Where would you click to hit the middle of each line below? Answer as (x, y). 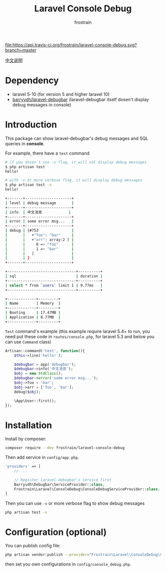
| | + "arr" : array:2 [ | (40, 240)
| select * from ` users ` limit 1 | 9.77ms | (54, 285)
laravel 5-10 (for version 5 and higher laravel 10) (61, 94)
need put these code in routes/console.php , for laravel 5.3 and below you (80, 336)
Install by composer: (26, 439)
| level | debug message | (40, 203)
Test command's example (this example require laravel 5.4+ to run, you (78, 331)
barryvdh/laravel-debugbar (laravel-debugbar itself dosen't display (81, 99)
